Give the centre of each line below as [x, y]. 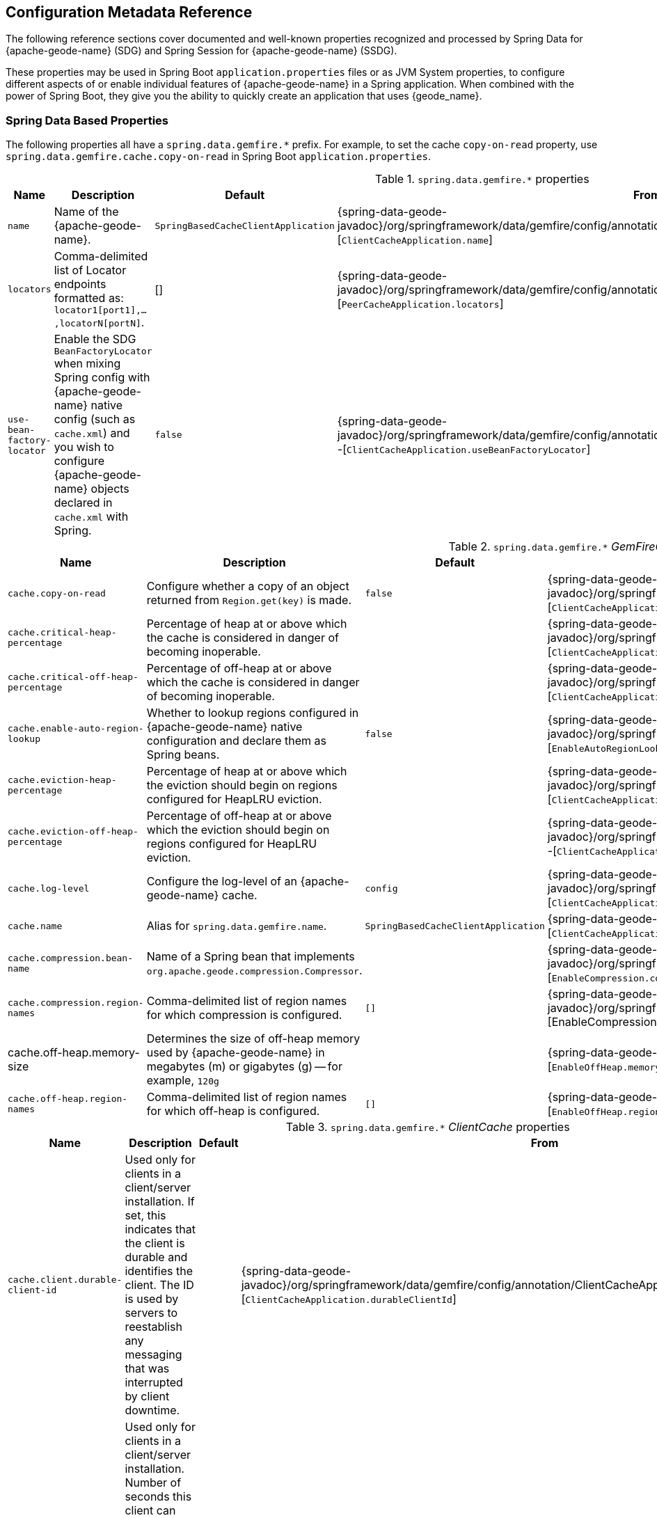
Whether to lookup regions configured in [253, 713]
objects [110, 489]
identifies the [159, 1271]
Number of [153, 1483]
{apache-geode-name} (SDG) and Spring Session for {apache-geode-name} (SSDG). [201, 51]
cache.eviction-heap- [62, 780]
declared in [83, 503]
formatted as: [89, 298]
